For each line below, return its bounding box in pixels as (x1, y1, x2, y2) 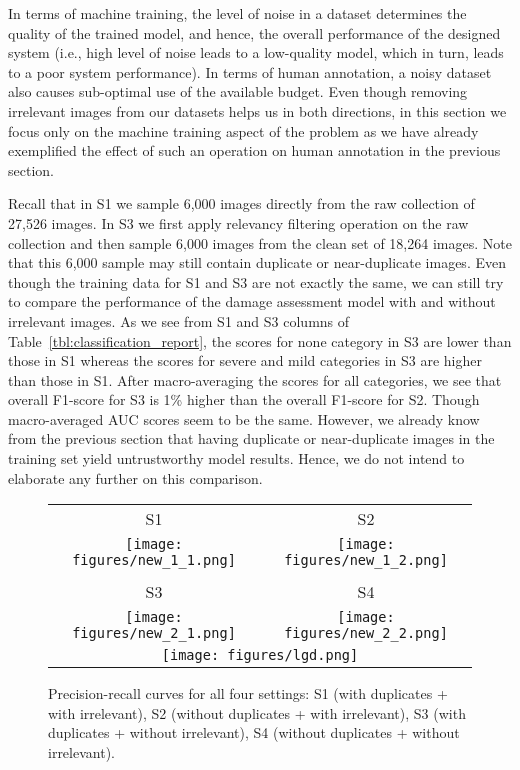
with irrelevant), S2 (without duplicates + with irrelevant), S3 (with (48, 702, 466, 723)
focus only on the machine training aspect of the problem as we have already (8, 120, 479, 141)
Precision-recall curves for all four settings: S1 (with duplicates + (48, 683, 448, 704)
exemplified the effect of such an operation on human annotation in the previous (8, 140, 501, 161)
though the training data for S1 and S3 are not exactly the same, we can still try (8, 271, 504, 292)
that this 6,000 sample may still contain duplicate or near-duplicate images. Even (8, 252, 506, 273)
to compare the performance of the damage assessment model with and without (8, 291, 496, 312)
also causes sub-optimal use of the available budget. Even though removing (8, 81, 468, 102)
